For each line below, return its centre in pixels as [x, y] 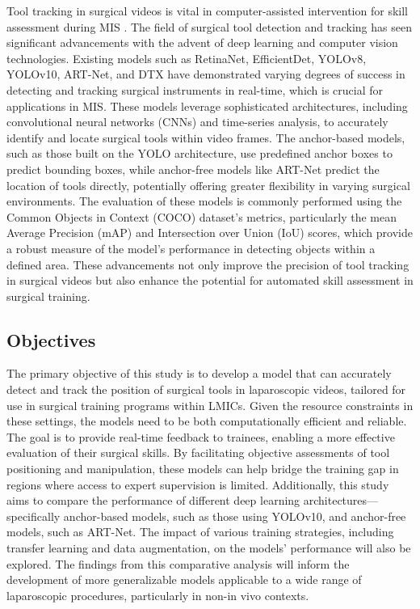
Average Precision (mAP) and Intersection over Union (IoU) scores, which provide [210, 233]
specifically [34, 516]
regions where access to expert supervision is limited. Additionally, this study [198, 484]
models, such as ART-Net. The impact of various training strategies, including [200, 532]
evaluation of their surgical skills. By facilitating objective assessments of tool [198, 453]
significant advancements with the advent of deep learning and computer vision [202, 42]
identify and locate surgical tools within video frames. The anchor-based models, [206, 137]
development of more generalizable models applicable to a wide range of [184, 579]
